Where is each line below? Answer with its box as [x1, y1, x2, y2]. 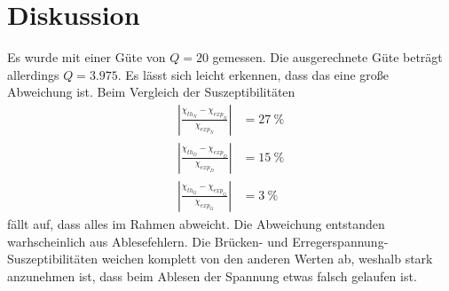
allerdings [7, 65, 59, 83]
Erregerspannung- [292, 232, 389, 250]
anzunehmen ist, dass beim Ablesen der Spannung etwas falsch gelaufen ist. [7, 266, 417, 285]
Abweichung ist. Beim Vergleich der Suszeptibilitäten [7, 83, 295, 101]
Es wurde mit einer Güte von [7, 48, 166, 67]
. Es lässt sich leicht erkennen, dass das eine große [117, 65, 390, 83]
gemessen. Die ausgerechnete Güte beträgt [212, 48, 443, 67]
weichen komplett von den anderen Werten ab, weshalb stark [101, 249, 433, 268]
